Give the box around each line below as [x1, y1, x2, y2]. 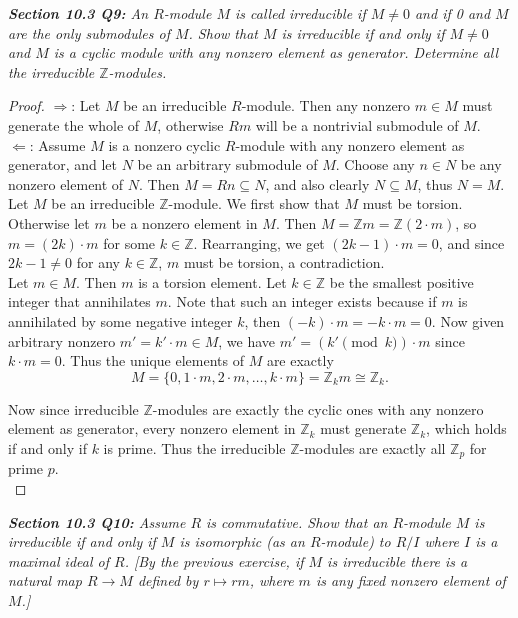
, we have [218, 330, 276, 351]
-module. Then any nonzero [241, 95, 411, 116]
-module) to [320, 531, 391, 552]
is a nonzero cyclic [108, 134, 221, 155]
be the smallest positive [329, 271, 474, 292]
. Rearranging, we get [193, 232, 325, 253]
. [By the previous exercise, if [124, 550, 304, 571]
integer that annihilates [8, 291, 151, 312]
